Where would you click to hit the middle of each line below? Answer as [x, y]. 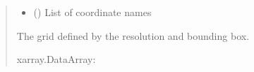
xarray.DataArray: [56, 59]
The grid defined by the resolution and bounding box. [133, 35]
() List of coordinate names [92, 12]
